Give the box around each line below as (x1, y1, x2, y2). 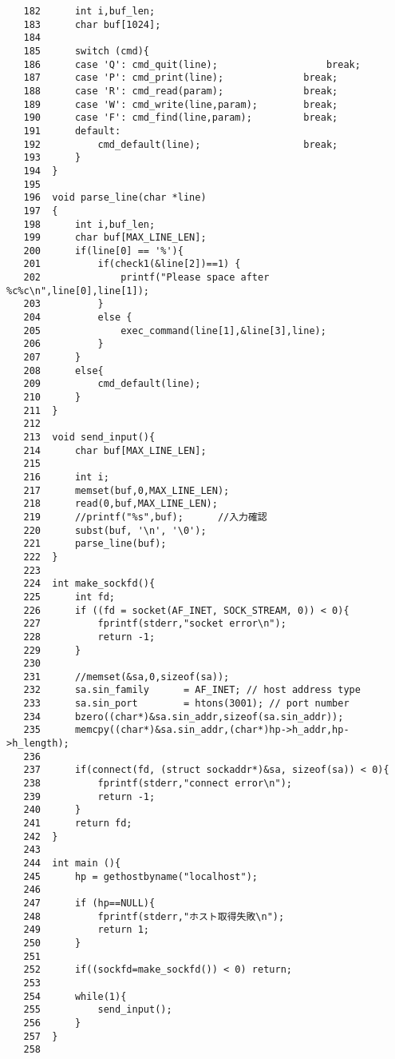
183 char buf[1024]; (23, 18, 161, 30)
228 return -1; (23, 631, 156, 643)
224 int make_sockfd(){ (23, 578, 156, 590)
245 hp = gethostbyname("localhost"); (23, 870, 258, 882)
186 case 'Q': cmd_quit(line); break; (23, 58, 361, 70)
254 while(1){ (23, 990, 127, 1002)
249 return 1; (23, 924, 149, 936)
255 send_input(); (23, 1004, 172, 1016)
